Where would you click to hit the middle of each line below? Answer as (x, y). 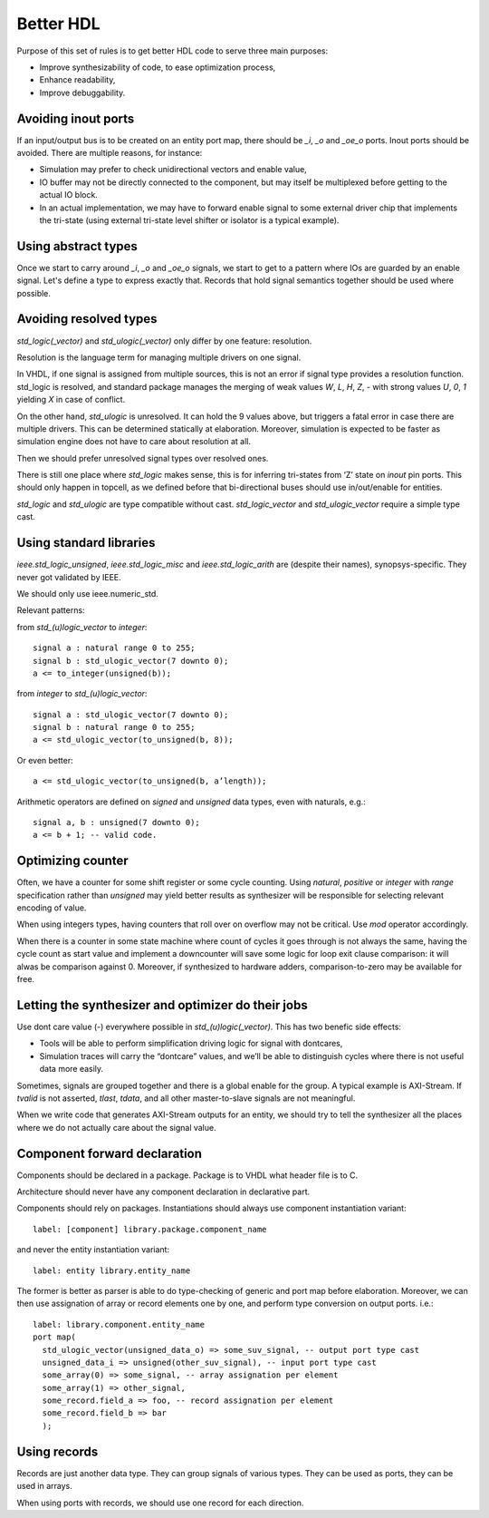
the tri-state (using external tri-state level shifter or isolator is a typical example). (189, 220)
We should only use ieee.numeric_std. (87, 593)
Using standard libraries (86, 543)
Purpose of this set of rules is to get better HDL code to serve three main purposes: (173, 51)
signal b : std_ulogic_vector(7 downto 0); (131, 661)
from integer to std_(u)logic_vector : (82, 694)
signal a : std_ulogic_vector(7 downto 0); (131, 715)
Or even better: (45, 760)
